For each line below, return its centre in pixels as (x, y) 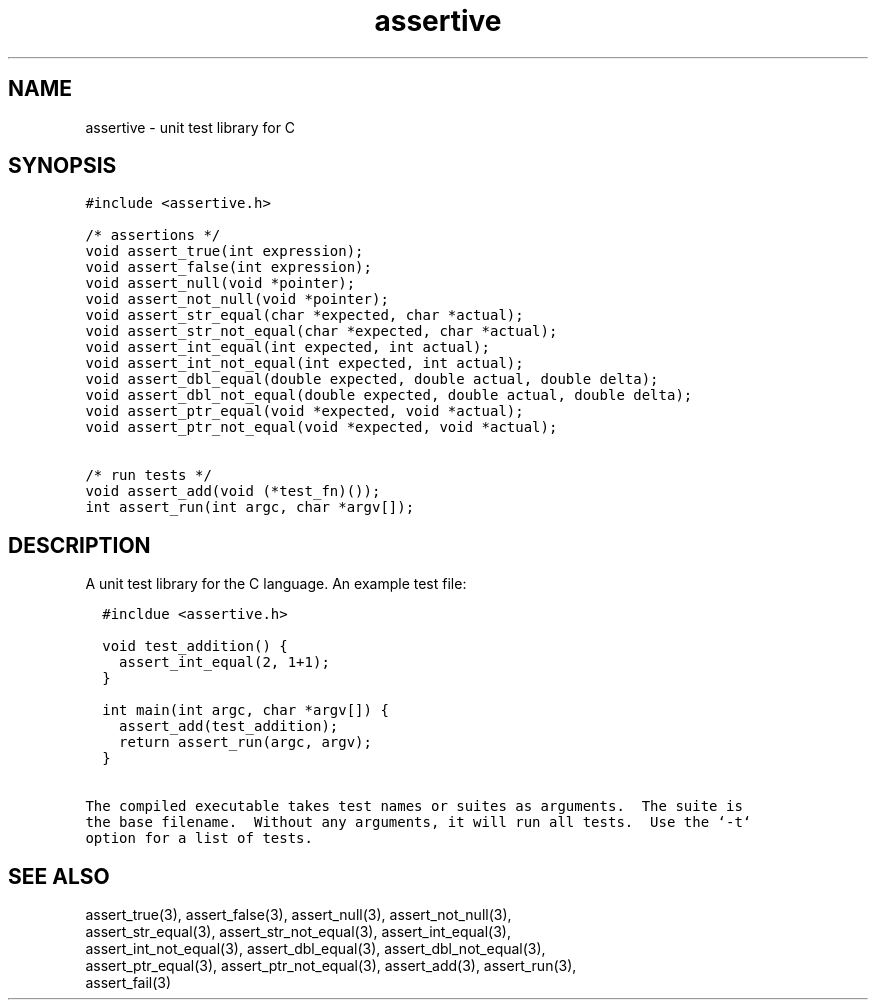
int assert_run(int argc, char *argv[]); (250, 507)
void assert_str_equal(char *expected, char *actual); (304, 315)
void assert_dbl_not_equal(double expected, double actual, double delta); (389, 395)
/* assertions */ (153, 235)
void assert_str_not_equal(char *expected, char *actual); (321, 331)
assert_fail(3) (128, 983)
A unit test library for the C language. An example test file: (276, 584)
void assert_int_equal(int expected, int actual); (287, 347)
